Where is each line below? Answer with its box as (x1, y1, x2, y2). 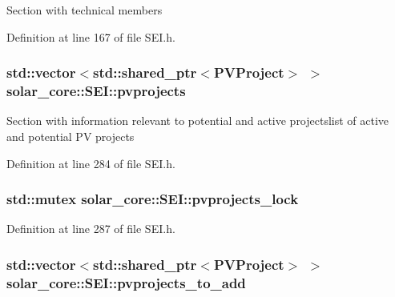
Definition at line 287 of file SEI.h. (6, 220, 175, 237)
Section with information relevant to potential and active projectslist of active (6, 112, 389, 129)
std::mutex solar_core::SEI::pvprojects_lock (6, 189, 299, 209)
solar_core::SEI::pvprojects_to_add (6, 272, 246, 292)
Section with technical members (6, 2, 163, 18)
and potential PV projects (6, 127, 135, 144)
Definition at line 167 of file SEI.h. (6, 28, 175, 45)
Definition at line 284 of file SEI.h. (6, 155, 175, 171)
